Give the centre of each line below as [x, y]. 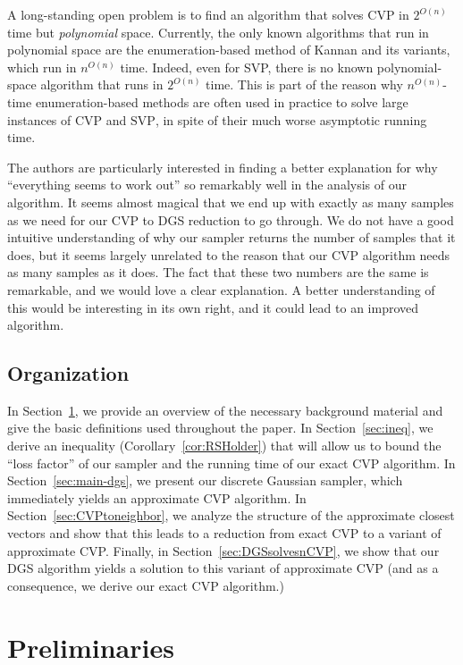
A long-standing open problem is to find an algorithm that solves [185, 14]
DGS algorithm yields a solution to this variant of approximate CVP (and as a [223, 568]
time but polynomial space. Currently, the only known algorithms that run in [218, 32]
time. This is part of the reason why [304, 84]
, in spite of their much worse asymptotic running [291, 119]
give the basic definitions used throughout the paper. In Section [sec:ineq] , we [220, 428]
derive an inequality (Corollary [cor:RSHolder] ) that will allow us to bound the [224, 446]
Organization [68, 373]
